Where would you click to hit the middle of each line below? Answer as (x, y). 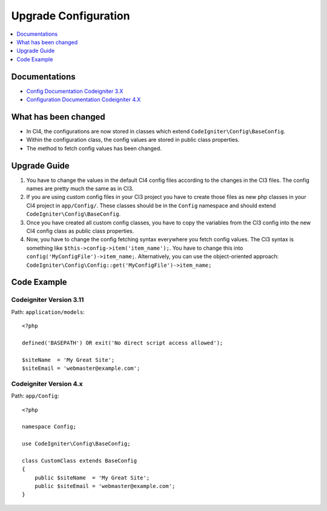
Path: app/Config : (35, 396)
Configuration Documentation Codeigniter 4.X (84, 99)
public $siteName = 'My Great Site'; (92, 478)
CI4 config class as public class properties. (80, 231)
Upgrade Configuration (71, 16)
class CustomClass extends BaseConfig (80, 460)
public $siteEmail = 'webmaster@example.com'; (105, 486)
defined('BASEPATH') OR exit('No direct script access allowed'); (123, 343)
